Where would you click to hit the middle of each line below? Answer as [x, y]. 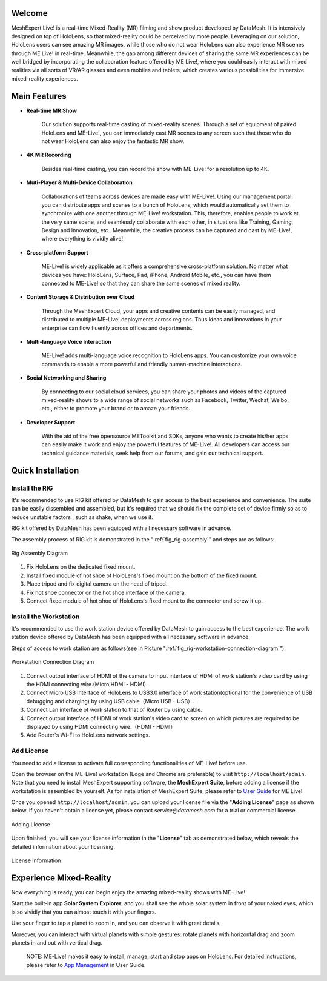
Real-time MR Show [52, 110]
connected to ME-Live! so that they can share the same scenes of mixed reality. [141, 283]
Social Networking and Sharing [66, 378]
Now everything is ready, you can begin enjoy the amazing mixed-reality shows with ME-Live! [128, 892]
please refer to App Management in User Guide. [86, 965]
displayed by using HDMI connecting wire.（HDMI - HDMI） [101, 726]
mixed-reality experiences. [45, 78]
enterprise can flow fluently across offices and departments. [117, 328]
